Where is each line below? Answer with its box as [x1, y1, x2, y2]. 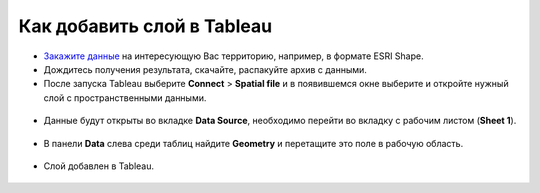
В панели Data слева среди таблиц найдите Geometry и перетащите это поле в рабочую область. [43, 137, 464, 149]
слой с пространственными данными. [43, 91, 207, 104]
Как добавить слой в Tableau [18, 15, 273, 37]
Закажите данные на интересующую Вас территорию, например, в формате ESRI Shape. [43, 50, 424, 62]
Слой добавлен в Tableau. [43, 160, 155, 172]
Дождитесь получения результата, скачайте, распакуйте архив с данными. [43, 63, 367, 75]
